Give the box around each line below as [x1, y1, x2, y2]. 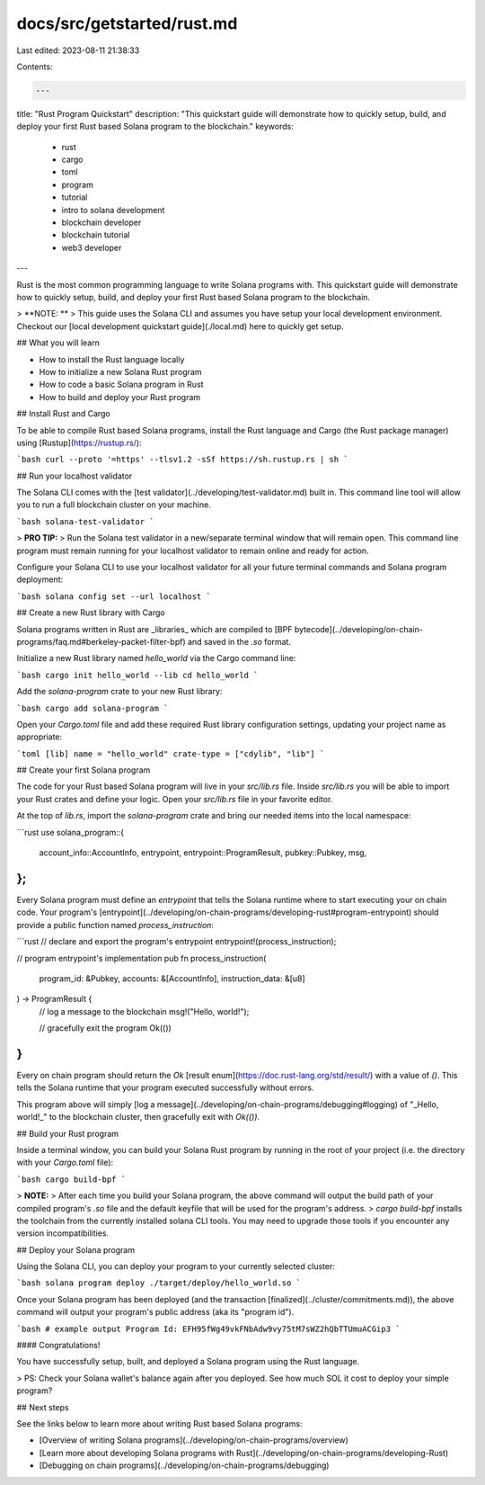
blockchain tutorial [61, 229, 130, 240]
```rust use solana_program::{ [16, 827, 125, 837]
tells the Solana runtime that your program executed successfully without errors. [16, 1082, 314, 1093]
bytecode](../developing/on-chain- [294, 623, 424, 634]
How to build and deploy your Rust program [39, 391, 201, 402]
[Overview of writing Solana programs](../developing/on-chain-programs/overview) [39, 1435, 349, 1445]
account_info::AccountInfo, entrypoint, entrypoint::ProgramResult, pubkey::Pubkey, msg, [39, 847, 367, 858]
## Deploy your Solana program [16, 1244, 135, 1255]
